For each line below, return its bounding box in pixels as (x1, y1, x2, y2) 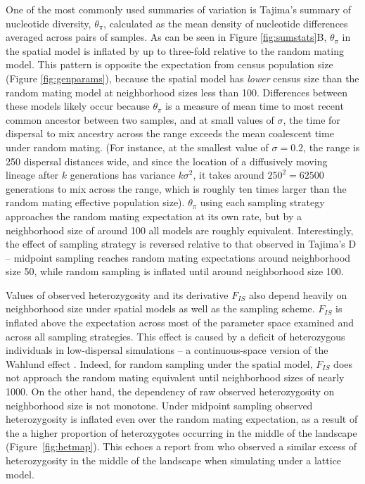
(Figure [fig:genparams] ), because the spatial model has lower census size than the (6, 70, 359, 85)
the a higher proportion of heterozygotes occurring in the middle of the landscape (6, 425, 357, 440)
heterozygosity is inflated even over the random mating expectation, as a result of (6, 412, 358, 426)
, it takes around (193, 167, 264, 182)
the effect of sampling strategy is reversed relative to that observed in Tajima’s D (6, 236, 357, 251)
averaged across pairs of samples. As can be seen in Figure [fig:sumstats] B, (6, 30, 327, 44)
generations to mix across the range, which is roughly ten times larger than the (6, 181, 347, 196)
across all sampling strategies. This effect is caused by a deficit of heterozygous (6, 329, 345, 343)
